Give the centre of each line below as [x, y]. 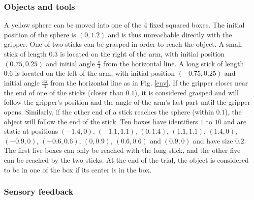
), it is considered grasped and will [187, 92]
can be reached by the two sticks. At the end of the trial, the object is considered [126, 160]
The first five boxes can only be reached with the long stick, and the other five [122, 150]
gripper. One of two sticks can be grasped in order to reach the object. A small [123, 44]
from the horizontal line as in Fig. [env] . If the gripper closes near [149, 83]
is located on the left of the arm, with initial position [95, 73]
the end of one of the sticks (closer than [64, 92]
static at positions [31, 131]
